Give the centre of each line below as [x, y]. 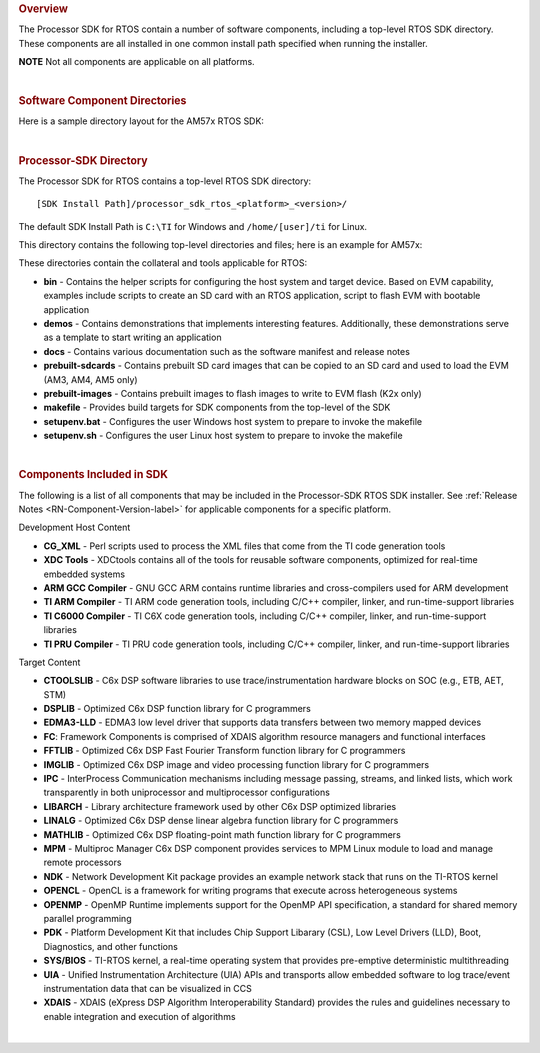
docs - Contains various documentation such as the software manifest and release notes [226, 351]
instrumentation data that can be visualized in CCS [147, 988]
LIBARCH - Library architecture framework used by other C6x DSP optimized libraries [220, 806]
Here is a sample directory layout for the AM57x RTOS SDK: [141, 121]
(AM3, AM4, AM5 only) [91, 379]
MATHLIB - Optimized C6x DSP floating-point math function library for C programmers [222, 834]
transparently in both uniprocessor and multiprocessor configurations [186, 792]
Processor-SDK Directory [83, 160]
